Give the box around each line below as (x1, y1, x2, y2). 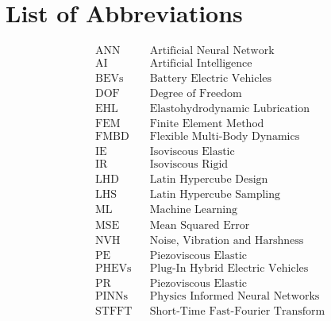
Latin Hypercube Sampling (149, 189, 281, 201)
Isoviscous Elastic (149, 146, 235, 158)
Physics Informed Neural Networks (149, 290, 320, 302)
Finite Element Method (149, 118, 264, 130)
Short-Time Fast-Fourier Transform (149, 305, 325, 317)
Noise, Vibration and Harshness (149, 234, 304, 246)
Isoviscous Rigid (149, 159, 229, 171)
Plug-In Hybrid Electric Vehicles (149, 262, 309, 274)
